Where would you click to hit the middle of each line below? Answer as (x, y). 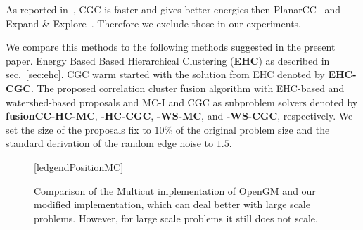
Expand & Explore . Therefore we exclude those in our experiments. (153, 23)
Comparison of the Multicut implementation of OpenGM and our (175, 190)
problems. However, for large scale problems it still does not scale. (176, 218)
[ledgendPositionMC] (79, 166)
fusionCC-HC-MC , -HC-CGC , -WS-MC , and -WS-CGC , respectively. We (179, 116)
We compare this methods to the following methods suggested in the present (171, 47)
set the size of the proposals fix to (78, 129)
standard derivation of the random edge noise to (110, 143)
